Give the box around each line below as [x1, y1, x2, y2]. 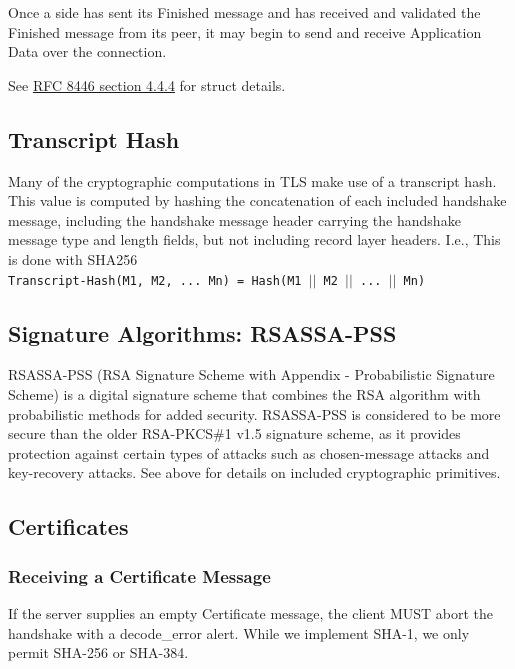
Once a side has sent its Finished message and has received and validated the [8, 2, 481, 22]
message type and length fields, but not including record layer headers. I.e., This [8, 229, 501, 250]
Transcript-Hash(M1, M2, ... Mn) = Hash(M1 [8, 273, 302, 288]
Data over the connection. [8, 41, 167, 62]
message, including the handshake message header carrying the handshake [8, 209, 461, 230]
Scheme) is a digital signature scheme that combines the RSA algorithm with [8, 384, 481, 404]
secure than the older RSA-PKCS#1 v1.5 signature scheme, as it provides [8, 423, 461, 444]
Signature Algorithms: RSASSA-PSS [8, 317, 397, 348]
